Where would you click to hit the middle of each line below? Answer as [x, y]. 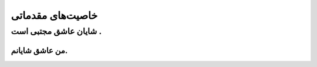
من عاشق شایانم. [39, 50]
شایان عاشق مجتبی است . [56, 31]
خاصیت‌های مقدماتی [54, 15]
